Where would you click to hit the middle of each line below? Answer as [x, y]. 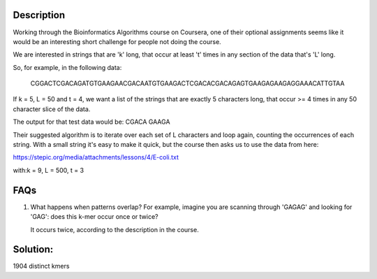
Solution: [33, 249]
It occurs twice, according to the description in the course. [114, 229]
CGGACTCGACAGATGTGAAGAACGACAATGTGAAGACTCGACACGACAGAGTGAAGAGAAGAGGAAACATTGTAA [187, 83]
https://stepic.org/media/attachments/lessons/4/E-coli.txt [96, 157]
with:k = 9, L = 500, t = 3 [48, 170]
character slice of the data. [52, 109]
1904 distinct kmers [41, 266]
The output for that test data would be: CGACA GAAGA [91, 122]
